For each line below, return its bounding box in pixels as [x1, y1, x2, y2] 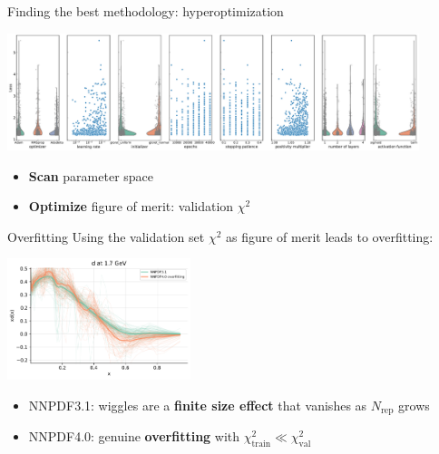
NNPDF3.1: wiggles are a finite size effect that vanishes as [28, 395, 367, 414]
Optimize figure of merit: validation [28, 197, 234, 216]
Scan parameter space [28, 166, 154, 185]
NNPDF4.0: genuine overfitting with [28, 427, 240, 446]
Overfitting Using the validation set [7, 227, 205, 246]
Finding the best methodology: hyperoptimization [7, 2, 284, 20]
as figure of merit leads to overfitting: [226, 227, 434, 246]
